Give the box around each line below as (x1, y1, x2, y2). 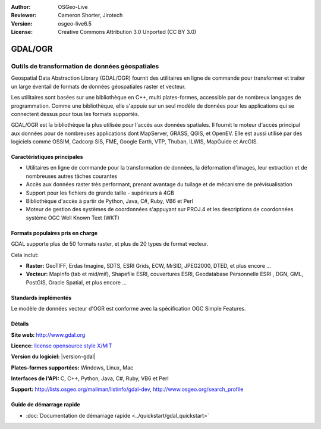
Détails (11, 320, 29, 327)
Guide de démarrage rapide (11, 401, 80, 408)
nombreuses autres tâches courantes (26, 173, 118, 180)
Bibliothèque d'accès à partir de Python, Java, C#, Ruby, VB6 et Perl (26, 198, 193, 205)
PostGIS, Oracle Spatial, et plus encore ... (26, 278, 127, 286)
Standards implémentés (11, 294, 72, 301)
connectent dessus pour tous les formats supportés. (11, 110, 140, 117)
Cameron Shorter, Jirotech (58, 12, 123, 19)
